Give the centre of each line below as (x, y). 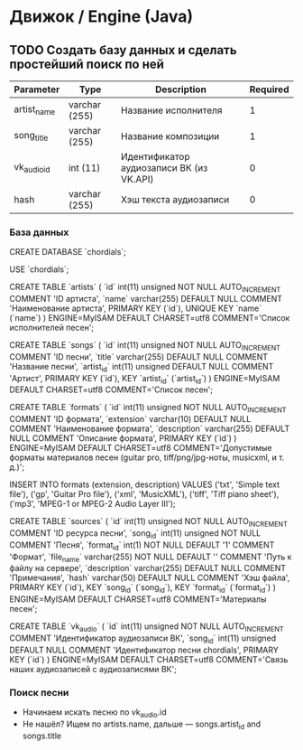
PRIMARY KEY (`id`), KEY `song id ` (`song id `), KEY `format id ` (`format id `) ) (143, 589)
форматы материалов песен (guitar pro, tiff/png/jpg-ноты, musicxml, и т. (147, 457)
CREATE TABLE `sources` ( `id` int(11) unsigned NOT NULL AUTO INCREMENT (149, 523)
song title (31, 136)
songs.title (41, 736)
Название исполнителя (171, 110)
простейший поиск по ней (87, 64)
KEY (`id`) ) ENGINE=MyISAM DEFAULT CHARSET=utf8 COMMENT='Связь (149, 659)
